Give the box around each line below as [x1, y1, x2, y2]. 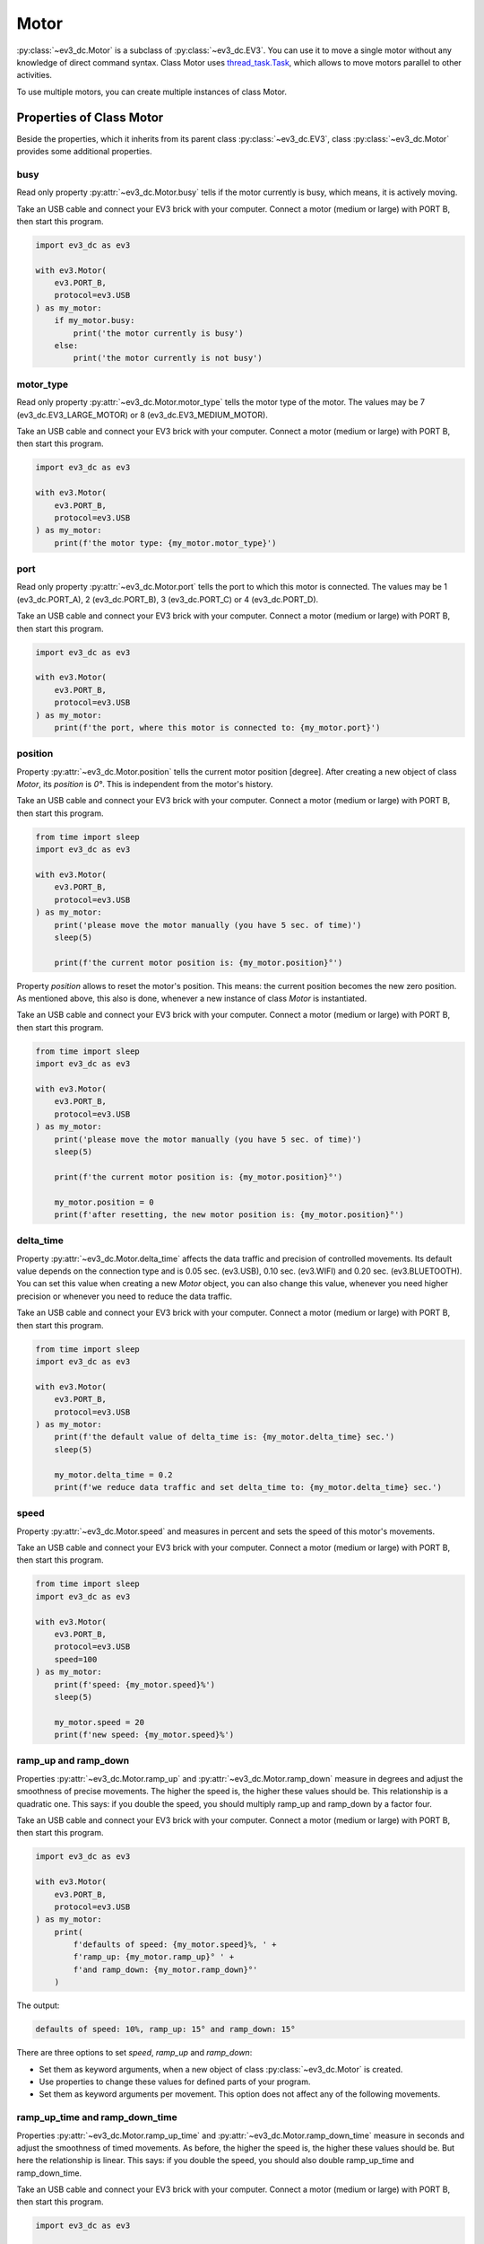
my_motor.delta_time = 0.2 [54, 1469, 174, 1480]
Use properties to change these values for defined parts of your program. [39, 2076, 311, 2087]
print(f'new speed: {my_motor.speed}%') [54, 1730, 235, 1740]
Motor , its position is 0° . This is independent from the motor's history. [16, 779, 273, 790]
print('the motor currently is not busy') [73, 353, 264, 364]
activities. [16, 70, 53, 81]
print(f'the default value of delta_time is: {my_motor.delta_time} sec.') [54, 1432, 395, 1442]
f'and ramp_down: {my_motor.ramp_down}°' [73, 1964, 258, 1975]
